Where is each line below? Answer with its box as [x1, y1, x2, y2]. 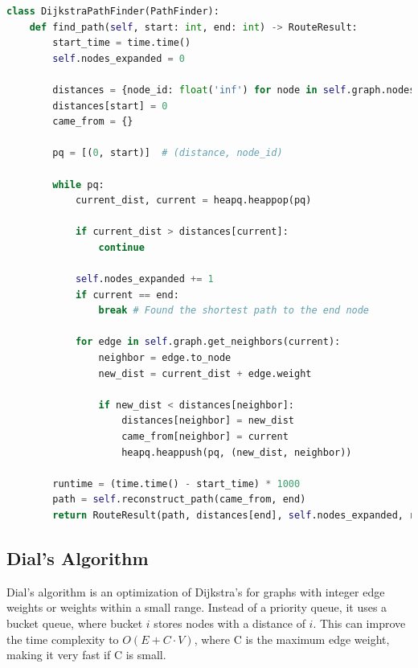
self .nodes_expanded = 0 [52, 52, 185, 64]
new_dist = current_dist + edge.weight [98, 367, 312, 379]
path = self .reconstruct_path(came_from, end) [52, 494, 306, 506]
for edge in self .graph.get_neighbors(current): [75, 336, 341, 348]
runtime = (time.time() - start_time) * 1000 [52, 477, 301, 490]
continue [98, 241, 145, 253]
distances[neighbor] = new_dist [121, 415, 294, 427]
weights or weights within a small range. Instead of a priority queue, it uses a [6, 599, 387, 616]
